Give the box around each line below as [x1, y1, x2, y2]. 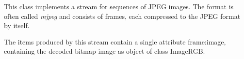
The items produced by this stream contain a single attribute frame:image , [4, 36, 226, 46]
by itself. [4, 20, 30, 30]
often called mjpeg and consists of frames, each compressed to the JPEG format [4, 11, 241, 21]
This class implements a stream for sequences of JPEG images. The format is [4, 1, 234, 11]
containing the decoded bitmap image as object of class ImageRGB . [4, 46, 205, 56]
